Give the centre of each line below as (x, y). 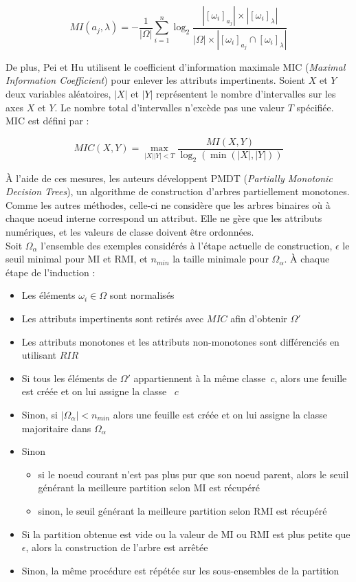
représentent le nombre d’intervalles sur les (246, 94)
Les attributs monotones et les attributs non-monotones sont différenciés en (180, 341)
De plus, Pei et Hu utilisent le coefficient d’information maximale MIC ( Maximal (176, 66)
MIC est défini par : (47, 121)
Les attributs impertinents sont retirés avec (113, 318)
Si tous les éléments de (69, 378)
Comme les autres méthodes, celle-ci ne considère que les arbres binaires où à (168, 204)
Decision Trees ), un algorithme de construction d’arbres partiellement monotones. (178, 191)
